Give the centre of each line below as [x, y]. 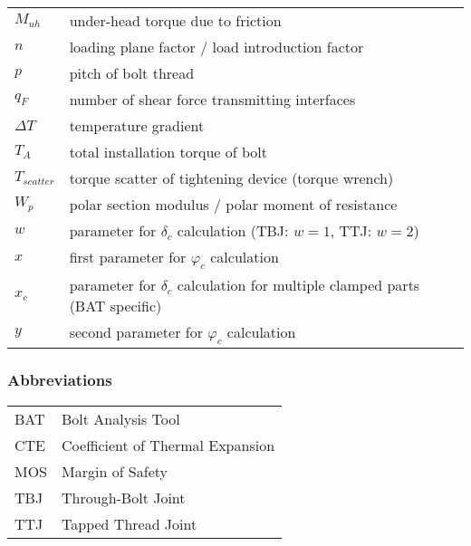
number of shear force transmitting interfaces [212, 99]
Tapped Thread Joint [130, 523]
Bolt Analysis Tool [121, 418]
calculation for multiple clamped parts [298, 285]
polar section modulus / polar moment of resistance [233, 204]
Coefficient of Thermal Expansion [168, 445]
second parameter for [136, 332]
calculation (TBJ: [233, 230]
